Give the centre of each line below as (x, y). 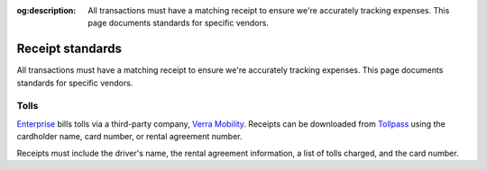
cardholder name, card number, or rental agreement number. (129, 137)
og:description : (46, 10)
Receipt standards (69, 49)
